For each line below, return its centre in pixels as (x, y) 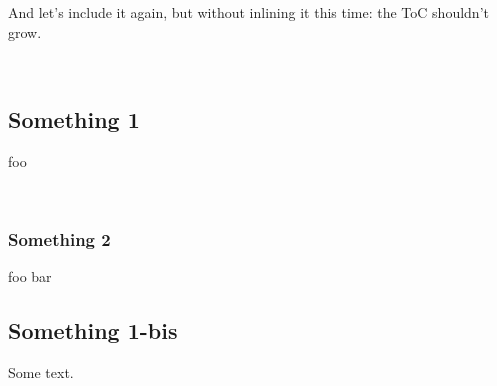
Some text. (41, 372)
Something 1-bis (93, 330)
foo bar (30, 276)
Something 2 (59, 239)
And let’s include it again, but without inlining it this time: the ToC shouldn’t (248, 12)
